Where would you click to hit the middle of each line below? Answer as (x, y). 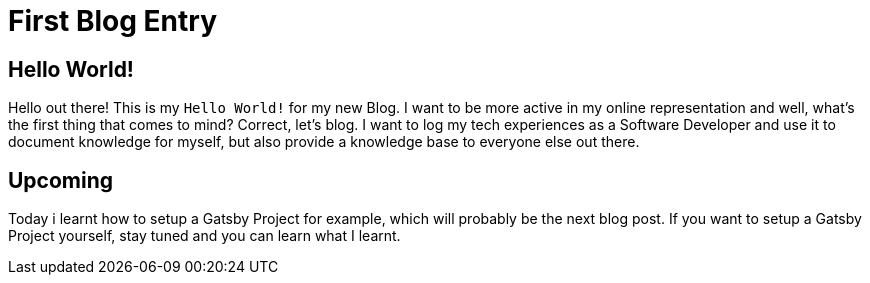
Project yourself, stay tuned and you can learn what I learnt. (204, 236)
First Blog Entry (112, 21)
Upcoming (61, 180)
